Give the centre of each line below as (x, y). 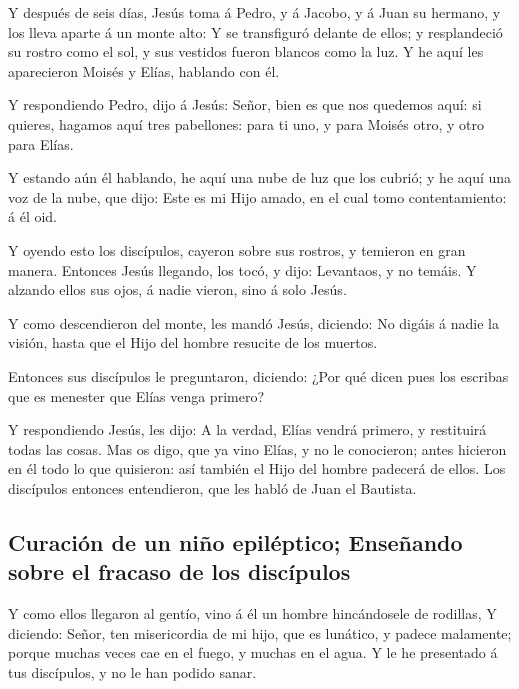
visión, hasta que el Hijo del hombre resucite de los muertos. (193, 342)
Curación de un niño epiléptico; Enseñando (235, 541)
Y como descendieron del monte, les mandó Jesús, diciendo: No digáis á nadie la (253, 322)
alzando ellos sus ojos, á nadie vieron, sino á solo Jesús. (177, 289)
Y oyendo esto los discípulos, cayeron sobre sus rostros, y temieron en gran (237, 249)
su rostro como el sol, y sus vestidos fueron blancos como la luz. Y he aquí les (246, 51)
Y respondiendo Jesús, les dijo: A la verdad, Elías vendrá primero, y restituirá (247, 429)
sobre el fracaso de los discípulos (179, 571)
